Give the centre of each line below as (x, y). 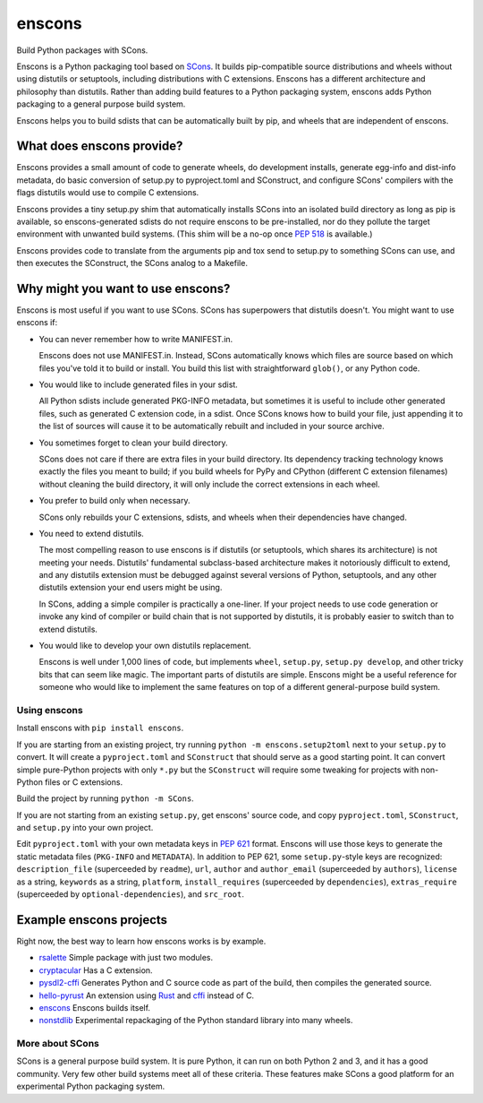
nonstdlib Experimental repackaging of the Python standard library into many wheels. (196, 1021)
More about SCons (58, 1044)
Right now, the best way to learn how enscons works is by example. (141, 941)
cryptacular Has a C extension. (96, 970)
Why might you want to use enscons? (123, 288)
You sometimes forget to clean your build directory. (133, 443)
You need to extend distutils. (92, 533)
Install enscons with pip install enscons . (100, 728)
